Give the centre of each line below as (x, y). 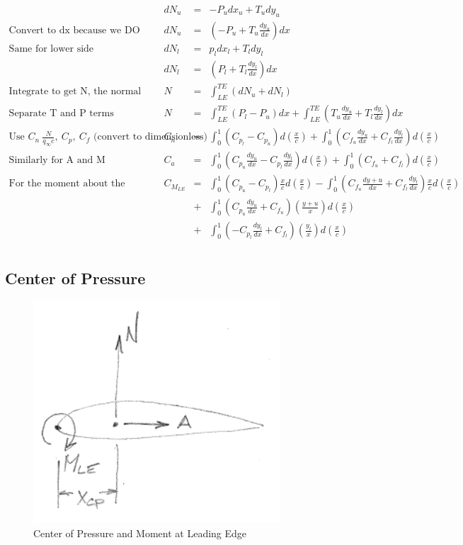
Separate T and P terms (61, 114)
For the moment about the (67, 184)
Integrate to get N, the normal (75, 92)
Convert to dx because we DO (74, 30)
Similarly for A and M (57, 161)
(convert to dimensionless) (150, 137)
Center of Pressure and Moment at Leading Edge (140, 533)
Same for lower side (51, 49)
